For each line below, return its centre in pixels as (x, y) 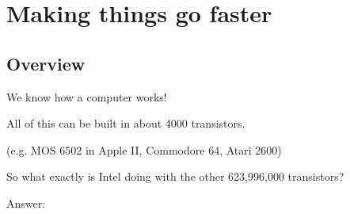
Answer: (26, 203)
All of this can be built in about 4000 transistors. (126, 123)
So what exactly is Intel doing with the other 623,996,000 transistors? (175, 176)
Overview (46, 63)
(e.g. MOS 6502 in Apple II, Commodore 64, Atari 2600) (144, 149)
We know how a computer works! (87, 96)
